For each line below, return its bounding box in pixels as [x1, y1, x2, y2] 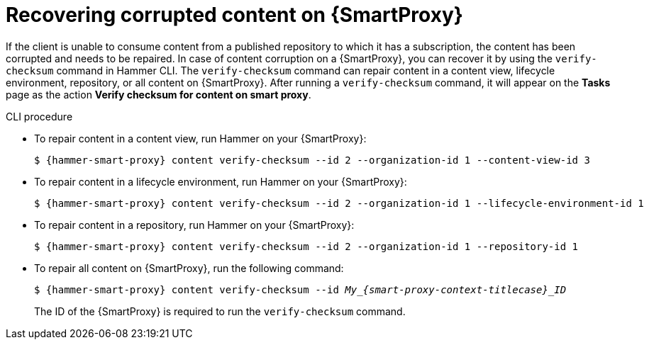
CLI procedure [6, 110, 73, 123]
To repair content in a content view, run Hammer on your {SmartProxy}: [34, 132, 367, 145]
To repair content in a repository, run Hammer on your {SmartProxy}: [34, 218, 355, 231]
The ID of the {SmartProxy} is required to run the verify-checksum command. [34, 305, 406, 317]
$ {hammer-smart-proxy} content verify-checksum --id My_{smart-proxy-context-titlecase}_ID [34, 283, 567, 295]
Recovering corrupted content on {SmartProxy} [6, 3, 463, 27]
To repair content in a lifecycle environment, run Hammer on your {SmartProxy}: [34, 175, 407, 188]
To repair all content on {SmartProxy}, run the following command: [34, 261, 344, 274]
